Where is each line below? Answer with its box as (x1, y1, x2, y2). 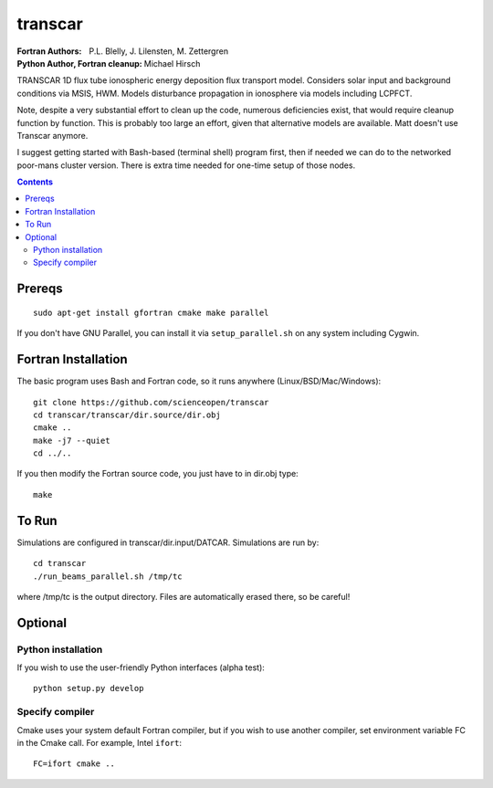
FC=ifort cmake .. (33, 759, 116, 769)
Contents (16, 176, 54, 187)
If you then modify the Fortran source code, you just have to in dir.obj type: (16, 468, 299, 479)
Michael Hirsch (143, 58, 201, 68)
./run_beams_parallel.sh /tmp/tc (33, 571, 183, 582)
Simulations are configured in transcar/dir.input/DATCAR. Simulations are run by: (16, 537, 320, 548)
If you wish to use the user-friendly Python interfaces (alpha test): (16, 662, 265, 673)
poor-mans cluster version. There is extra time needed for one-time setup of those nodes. (16, 160, 356, 171)
